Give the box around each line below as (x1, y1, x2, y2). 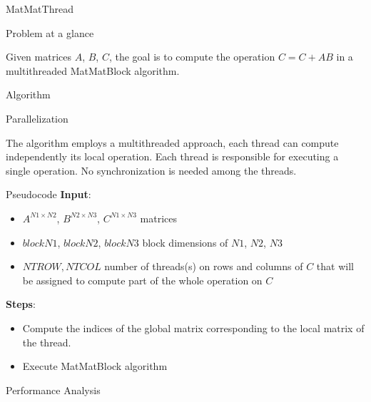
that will (316, 259, 354, 274)
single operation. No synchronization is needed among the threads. (6, 163, 297, 177)
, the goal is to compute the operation (108, 49, 275, 64)
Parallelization (6, 110, 68, 125)
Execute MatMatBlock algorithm (22, 359, 168, 373)
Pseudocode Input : (6, 187, 91, 202)
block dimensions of (142, 234, 228, 249)
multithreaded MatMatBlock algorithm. (6, 63, 180, 78)
